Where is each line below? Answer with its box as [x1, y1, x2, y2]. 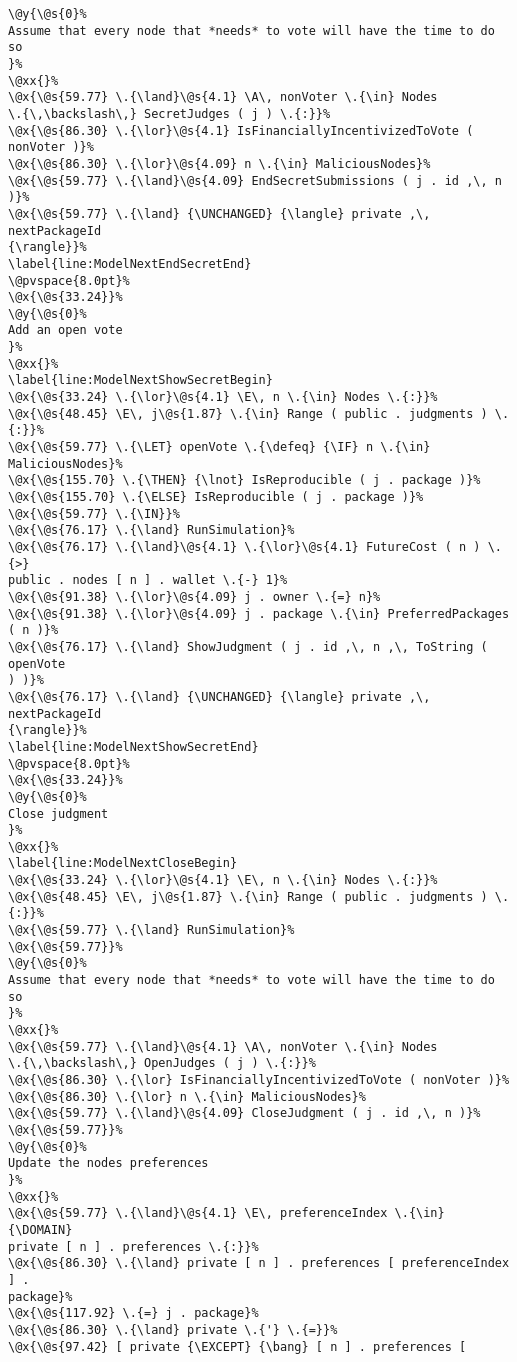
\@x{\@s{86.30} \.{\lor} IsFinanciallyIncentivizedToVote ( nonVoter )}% [8, 1073, 510, 1087]
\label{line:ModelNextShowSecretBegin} [8, 373, 273, 388]
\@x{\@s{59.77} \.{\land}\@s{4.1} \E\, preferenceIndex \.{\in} [8, 1206, 445, 1221]
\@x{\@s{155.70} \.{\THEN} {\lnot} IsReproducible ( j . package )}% [8, 473, 481, 488]
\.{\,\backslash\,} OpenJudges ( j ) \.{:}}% [8, 1056, 316, 1071]
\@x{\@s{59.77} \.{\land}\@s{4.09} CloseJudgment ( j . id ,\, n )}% [8, 1106, 481, 1121]
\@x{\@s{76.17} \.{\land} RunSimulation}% [8, 523, 295, 538]
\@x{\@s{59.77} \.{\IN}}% [8, 506, 180, 521]
